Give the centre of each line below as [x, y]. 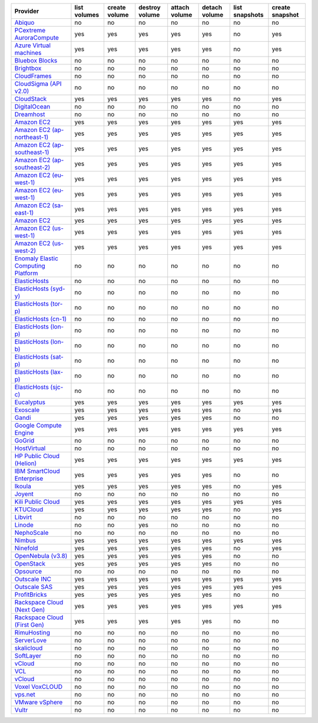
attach [180, 7]
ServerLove [31, 640]
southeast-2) [32, 167]
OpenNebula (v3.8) [41, 556]
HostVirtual [30, 448]
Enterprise [29, 479]
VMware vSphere [39, 702]
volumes [87, 15]
